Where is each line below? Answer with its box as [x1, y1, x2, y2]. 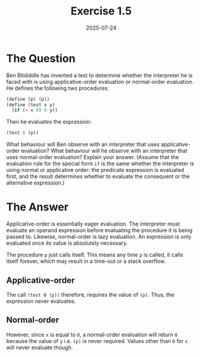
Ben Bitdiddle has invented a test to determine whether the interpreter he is [6, 71, 193, 79]
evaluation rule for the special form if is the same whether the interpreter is [6, 160, 195, 167]
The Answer [6, 200, 69, 214]
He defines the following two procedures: [6, 84, 110, 92]
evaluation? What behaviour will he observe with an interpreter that [20, 147, 188, 154]
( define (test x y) [6, 101, 55, 108]
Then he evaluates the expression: [6, 118, 92, 125]
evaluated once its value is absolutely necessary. [6, 239, 128, 247]
